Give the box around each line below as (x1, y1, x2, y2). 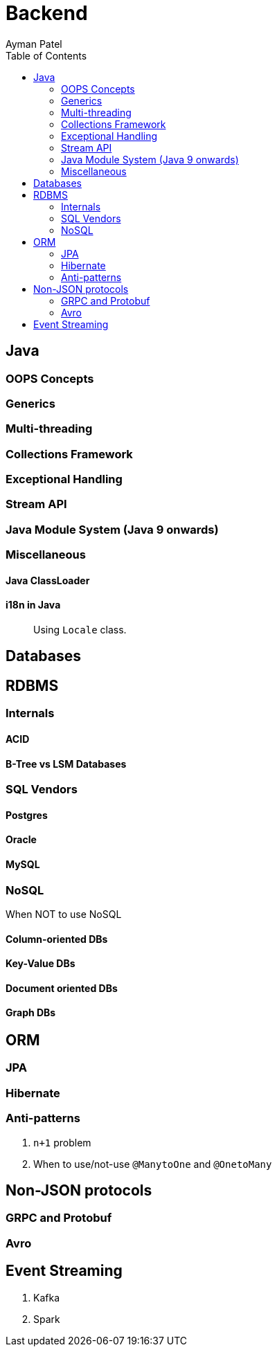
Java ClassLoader (6, 574, 90, 586)
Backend (6, 1, 88, 25)
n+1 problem (33, 1136, 91, 1148)
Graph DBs (6, 1007, 56, 1019)
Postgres (6, 809, 48, 821)
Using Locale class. (33, 624, 127, 636)
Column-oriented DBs (6, 932, 108, 945)
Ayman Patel (6, 37, 62, 50)
